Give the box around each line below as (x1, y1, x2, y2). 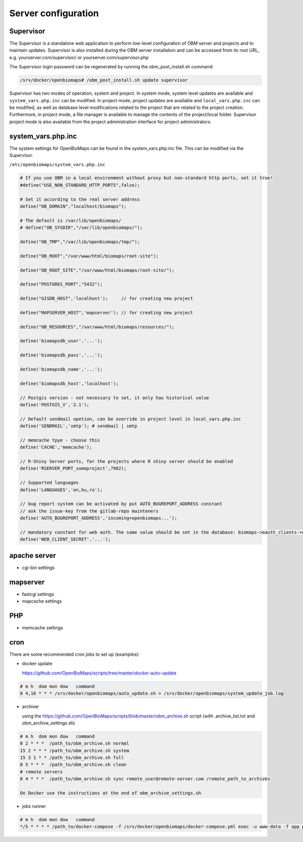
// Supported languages (20, 480, 79, 486)
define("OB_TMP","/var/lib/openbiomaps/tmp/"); (20, 238, 140, 245)
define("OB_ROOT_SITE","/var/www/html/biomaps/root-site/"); (20, 267, 175, 273)
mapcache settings (22, 598, 62, 605)
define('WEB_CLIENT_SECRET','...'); (20, 537, 111, 542)
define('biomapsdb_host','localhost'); (20, 380, 119, 386)
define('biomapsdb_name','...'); (20, 366, 103, 372)
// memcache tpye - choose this (20, 437, 100, 443)
